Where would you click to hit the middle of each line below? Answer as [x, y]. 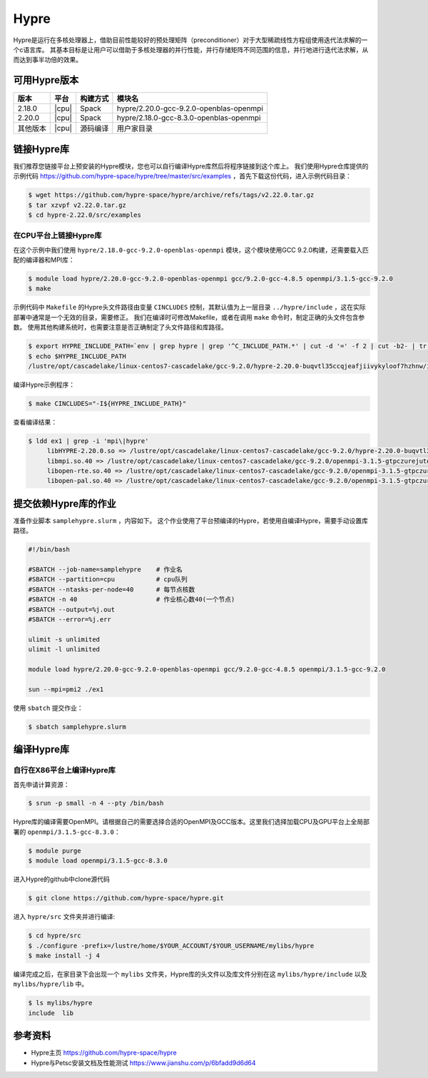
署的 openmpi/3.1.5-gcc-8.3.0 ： [67, 832]
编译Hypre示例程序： [44, 385]
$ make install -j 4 [64, 955]
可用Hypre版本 [46, 80]
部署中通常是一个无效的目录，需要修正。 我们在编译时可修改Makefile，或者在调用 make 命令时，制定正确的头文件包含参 [189, 317]
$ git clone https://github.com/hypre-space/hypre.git [126, 898]
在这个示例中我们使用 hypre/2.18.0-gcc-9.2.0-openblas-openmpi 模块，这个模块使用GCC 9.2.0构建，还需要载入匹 [191, 250]
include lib [51, 1013]
